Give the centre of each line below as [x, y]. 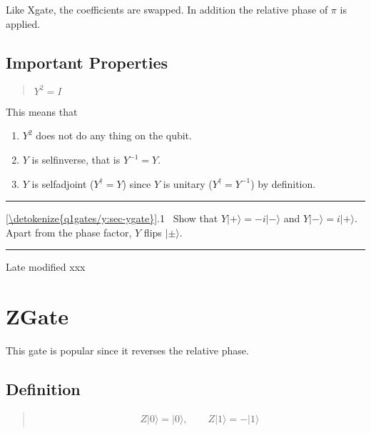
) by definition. [283, 183]
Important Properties [87, 62]
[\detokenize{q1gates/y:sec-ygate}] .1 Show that [112, 218]
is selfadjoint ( [63, 183]
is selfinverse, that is [76, 160]
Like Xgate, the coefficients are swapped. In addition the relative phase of [167, 9]
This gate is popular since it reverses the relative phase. [127, 350]
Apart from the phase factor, [69, 232]
